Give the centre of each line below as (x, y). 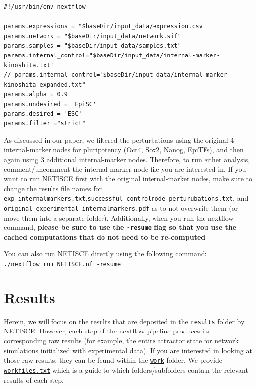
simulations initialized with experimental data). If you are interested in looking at (128, 350)
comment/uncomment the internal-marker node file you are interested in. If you (125, 169)
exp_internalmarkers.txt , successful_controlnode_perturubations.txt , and (126, 198)
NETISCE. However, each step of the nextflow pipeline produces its (107, 331)
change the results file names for (53, 188)
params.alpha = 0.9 (36, 94)
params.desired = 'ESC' (43, 114)
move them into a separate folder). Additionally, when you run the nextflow (119, 217)
